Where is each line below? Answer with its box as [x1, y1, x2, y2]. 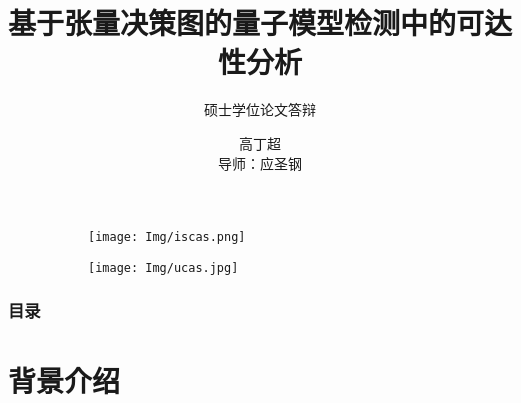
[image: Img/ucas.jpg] [88, 260, 239, 275]
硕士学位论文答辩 [204, 99, 316, 120]
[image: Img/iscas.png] [88, 230, 246, 245]
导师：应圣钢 [218, 152, 302, 173]
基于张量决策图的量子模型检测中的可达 [8, 2, 513, 43]
